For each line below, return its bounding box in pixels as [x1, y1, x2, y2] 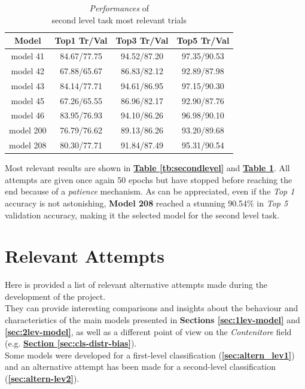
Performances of [89, 2, 149, 14]
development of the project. [5, 290, 106, 302]
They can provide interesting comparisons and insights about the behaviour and [5, 302, 298, 314]
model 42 [11, 64, 45, 77]
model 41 [11, 50, 45, 62]
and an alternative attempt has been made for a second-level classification [5, 360, 276, 373]
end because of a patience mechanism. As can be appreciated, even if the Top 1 [5, 185, 295, 197]
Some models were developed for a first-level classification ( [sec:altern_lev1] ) [5, 348, 295, 361]
